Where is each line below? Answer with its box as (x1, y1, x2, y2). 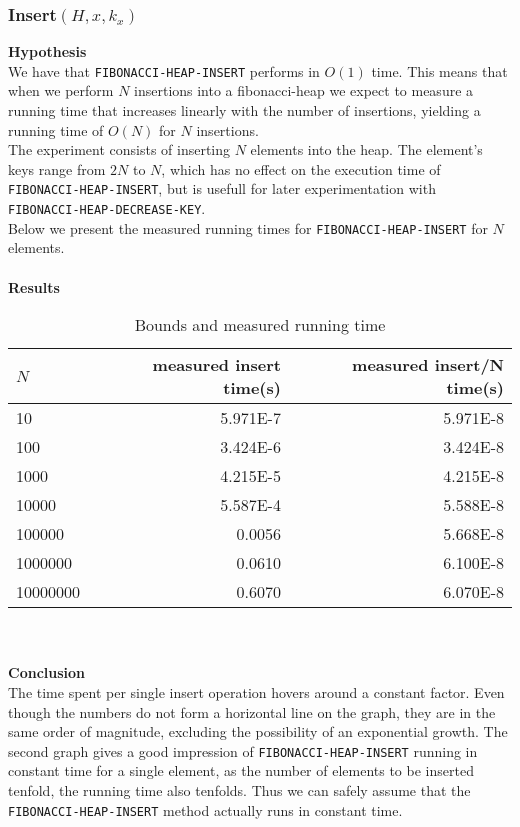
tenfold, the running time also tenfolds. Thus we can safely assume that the (8, 780, 471, 800)
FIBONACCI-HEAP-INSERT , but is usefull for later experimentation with (8, 178, 436, 199)
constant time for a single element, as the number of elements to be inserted (8, 760, 474, 781)
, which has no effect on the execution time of (161, 158, 441, 179)
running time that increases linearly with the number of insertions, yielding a (8, 100, 481, 121)
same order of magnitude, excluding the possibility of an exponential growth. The (8, 721, 508, 742)
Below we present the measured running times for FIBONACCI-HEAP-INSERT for (8, 217, 488, 238)
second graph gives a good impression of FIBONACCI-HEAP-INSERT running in (8, 740, 478, 761)
